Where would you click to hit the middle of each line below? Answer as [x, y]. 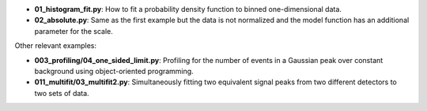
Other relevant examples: [56, 46]
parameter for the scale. [74, 31]
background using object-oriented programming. [114, 71]
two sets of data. [62, 93]
